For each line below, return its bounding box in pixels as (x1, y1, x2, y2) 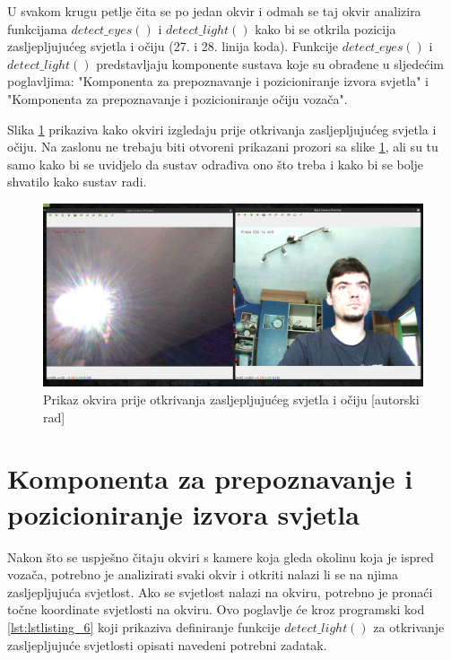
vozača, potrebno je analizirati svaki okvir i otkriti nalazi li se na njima (7, 565, 398, 584)
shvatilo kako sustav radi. (7, 172, 147, 191)
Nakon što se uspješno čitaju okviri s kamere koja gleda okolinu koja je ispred (7, 547, 434, 566)
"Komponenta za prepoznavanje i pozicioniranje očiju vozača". (7, 89, 348, 108)
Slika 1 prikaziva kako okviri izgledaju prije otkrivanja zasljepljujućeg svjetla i (7, 119, 437, 138)
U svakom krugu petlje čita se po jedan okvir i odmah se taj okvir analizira (7, 2, 421, 20)
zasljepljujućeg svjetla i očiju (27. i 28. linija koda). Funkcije (7, 37, 339, 56)
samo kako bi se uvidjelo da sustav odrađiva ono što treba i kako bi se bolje (7, 154, 424, 173)
